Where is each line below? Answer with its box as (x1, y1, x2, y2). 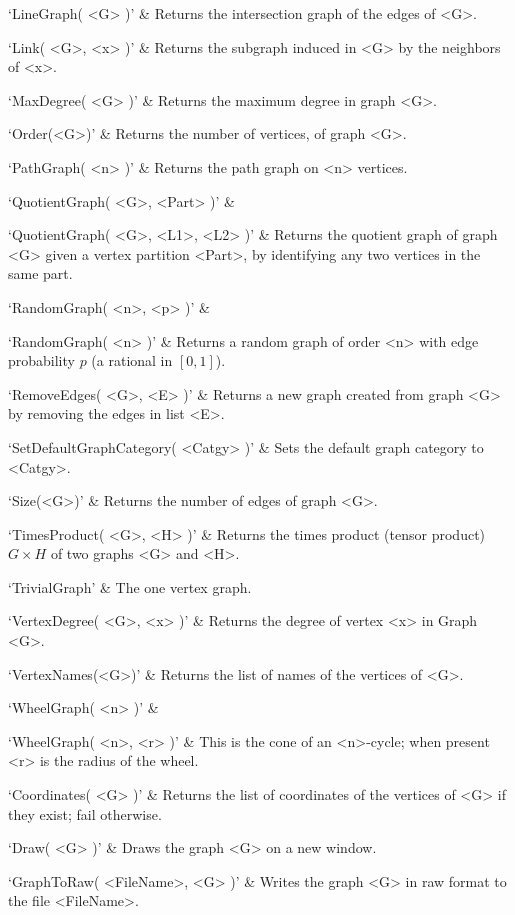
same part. (8, 263, 73, 284)
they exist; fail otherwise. (8, 803, 162, 824)
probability (8, 350, 75, 371)
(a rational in (91, 350, 173, 371)
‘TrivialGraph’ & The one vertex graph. (8, 576, 252, 597)
